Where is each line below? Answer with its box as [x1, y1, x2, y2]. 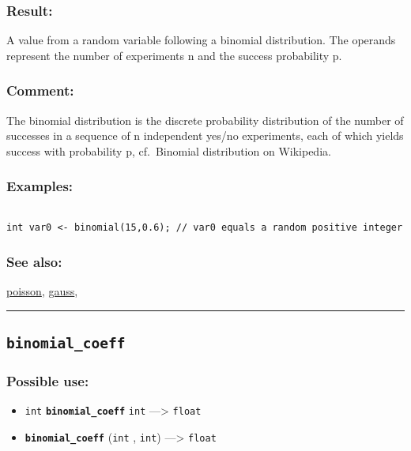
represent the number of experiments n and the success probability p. [6, 47, 342, 63]
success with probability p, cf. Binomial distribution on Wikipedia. [6, 142, 331, 159]
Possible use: [6, 371, 89, 391]
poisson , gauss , [6, 283, 78, 299]
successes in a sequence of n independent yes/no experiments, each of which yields [6, 127, 404, 144]
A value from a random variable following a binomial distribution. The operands [6, 32, 396, 48]
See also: [6, 251, 62, 271]
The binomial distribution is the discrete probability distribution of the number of [6, 111, 404, 128]
